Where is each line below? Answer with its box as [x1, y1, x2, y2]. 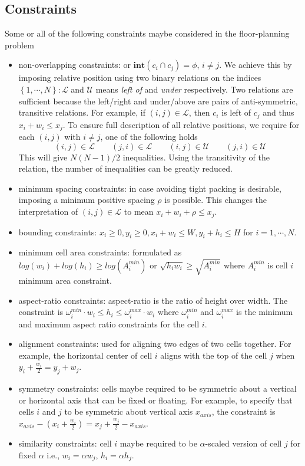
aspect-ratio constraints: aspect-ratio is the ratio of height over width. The [18, 294, 288, 306]
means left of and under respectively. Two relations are [95, 83, 293, 95]
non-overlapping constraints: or [18, 58, 131, 71]
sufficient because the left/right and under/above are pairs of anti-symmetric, [18, 94, 298, 107]
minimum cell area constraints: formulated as [18, 246, 182, 258]
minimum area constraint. [18, 274, 112, 287]
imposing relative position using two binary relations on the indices [18, 71, 261, 84]
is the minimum [236, 306, 293, 318]
